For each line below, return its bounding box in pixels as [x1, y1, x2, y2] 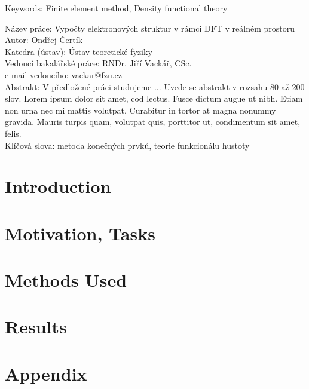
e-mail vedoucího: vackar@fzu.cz [5, 68, 123, 81]
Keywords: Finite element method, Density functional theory [5, 2, 228, 14]
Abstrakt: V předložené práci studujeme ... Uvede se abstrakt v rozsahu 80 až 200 [5, 80, 305, 93]
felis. [5, 127, 22, 139]
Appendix [5, 361, 87, 385]
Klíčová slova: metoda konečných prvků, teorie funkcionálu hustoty [5, 139, 250, 151]
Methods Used [5, 268, 127, 292]
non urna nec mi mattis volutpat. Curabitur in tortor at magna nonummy [5, 103, 276, 116]
